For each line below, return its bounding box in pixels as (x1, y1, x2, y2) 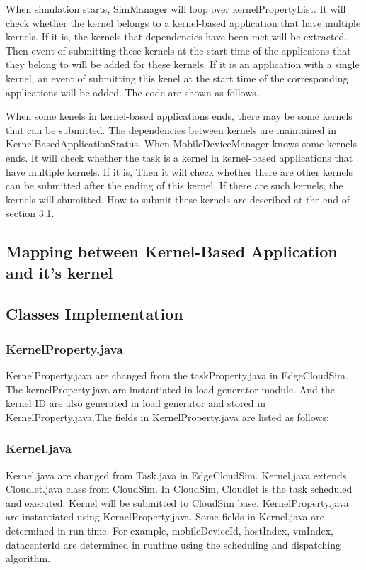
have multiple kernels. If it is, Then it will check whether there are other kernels (6, 164, 353, 179)
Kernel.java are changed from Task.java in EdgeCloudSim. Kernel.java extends (6, 467, 347, 482)
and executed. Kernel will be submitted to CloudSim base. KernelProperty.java (6, 495, 349, 510)
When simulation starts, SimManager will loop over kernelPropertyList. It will (6, 1, 346, 16)
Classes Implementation (6, 303, 183, 325)
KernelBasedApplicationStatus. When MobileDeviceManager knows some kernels (6, 136, 357, 151)
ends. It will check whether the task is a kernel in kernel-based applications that (6, 150, 353, 164)
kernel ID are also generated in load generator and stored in (6, 396, 265, 410)
